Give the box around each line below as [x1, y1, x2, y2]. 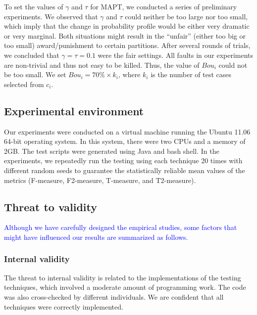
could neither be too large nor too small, [125, 11, 248, 21]
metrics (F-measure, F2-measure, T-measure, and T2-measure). [4, 175, 196, 185]
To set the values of [4, 1, 63, 11]
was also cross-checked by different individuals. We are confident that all [4, 291, 224, 302]
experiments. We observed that [4, 11, 98, 21]
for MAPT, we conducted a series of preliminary [90, 1, 237, 11]
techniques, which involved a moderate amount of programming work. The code [4, 282, 246, 292]
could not [218, 59, 248, 70]
